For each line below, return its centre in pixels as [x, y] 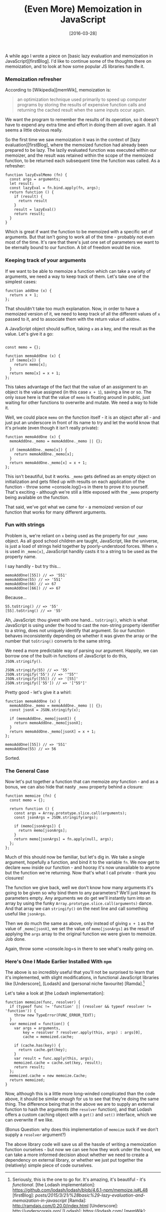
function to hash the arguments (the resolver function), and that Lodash [79, 1109]
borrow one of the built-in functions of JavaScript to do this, [66, 655]
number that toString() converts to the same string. [59, 641]
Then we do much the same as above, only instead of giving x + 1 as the [80, 923]
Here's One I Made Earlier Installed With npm [59, 961]
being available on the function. [37, 497]
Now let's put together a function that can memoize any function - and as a [82, 781]
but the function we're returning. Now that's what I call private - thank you [81, 873]
